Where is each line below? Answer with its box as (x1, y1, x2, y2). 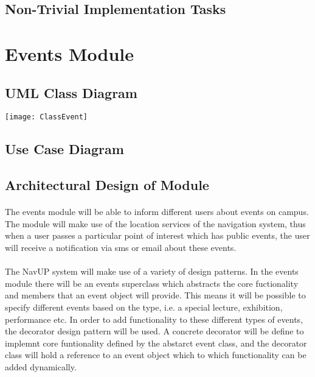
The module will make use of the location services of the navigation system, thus (5, 217, 306, 230)
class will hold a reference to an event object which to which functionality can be (5, 348, 306, 361)
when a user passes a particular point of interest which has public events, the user (5, 229, 310, 242)
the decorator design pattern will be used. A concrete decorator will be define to (5, 325, 304, 337)
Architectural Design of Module (5, 175, 209, 194)
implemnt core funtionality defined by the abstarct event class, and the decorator (5, 336, 307, 349)
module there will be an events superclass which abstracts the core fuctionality (5, 277, 299, 289)
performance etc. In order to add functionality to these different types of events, (5, 312, 303, 325)
